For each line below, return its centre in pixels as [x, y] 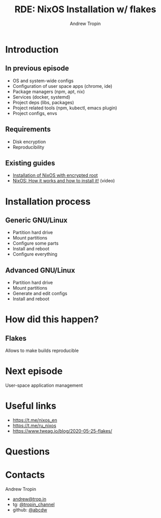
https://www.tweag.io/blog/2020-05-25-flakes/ [62, 431]
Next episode [34, 371]
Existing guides [30, 163]
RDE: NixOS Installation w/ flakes [85, 9]
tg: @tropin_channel [34, 505]
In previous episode [37, 68]
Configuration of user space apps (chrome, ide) [62, 86]
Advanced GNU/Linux [40, 270]
